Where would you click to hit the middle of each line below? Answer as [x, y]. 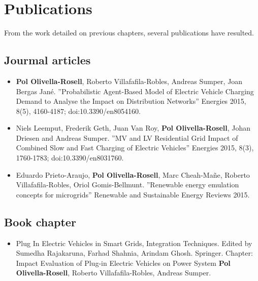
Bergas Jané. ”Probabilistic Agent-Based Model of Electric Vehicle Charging [135, 91]
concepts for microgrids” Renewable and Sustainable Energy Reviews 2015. [133, 194]
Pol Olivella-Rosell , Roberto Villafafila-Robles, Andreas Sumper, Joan [129, 81]
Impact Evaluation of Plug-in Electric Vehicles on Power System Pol [123, 263]
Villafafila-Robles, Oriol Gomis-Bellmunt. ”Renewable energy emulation [127, 185]
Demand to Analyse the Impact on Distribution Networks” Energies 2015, [131, 101]
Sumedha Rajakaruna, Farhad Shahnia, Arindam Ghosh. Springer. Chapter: [134, 253]
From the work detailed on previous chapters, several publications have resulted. [129, 33]
